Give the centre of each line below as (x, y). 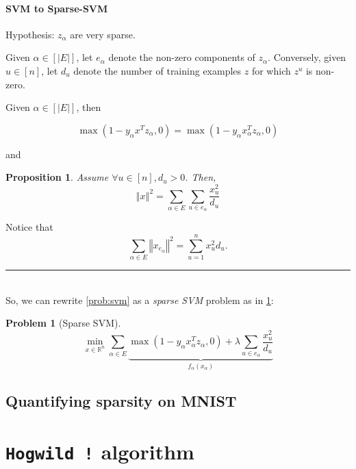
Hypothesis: (30, 34)
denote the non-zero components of (182, 57)
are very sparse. (103, 34)
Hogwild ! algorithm (100, 451)
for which (271, 70)
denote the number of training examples (157, 70)
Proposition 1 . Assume (57, 177)
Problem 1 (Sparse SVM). (63, 323)
